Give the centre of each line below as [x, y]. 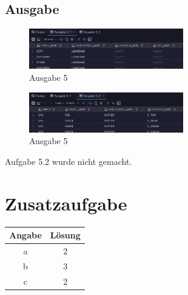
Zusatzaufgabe [66, 203]
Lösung [65, 235]
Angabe [25, 235]
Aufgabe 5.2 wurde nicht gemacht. [69, 161]
